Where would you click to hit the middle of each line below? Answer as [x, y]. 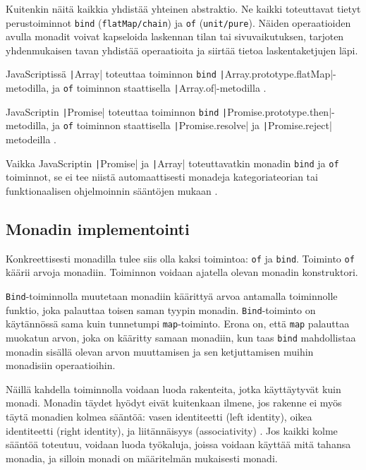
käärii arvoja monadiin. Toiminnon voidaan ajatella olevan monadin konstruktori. [182, 272]
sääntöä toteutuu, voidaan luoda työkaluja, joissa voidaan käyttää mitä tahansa [178, 444]
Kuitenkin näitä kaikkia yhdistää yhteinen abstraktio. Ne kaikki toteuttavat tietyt [183, 8]
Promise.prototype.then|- [281, 111]
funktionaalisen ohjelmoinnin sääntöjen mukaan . [112, 190]
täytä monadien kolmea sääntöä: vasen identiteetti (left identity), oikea [159, 416]
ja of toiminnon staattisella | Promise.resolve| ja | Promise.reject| [192, 125]
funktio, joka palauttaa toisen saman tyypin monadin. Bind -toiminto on [161, 309]
